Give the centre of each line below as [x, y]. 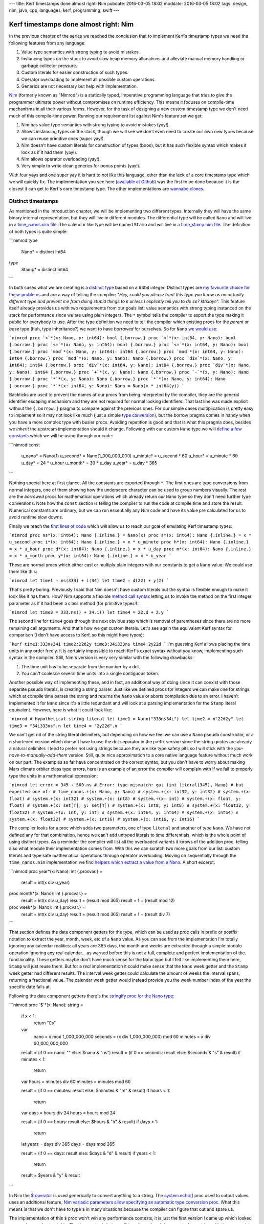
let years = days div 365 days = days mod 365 [68, 1144]
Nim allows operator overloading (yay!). [61, 159]
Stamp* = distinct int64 [45, 270]
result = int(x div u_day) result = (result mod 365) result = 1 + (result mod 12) [98, 900]
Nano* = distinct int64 [44, 252]
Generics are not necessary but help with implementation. [79, 86]
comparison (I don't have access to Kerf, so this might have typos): [77, 635]
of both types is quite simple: [38, 231]
